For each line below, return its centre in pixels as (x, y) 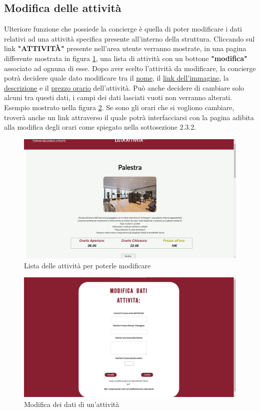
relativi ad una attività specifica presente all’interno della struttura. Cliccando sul (129, 38)
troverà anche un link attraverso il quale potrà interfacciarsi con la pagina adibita (129, 117)
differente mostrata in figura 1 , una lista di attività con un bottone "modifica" (126, 58)
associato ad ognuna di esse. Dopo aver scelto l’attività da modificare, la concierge (130, 68)
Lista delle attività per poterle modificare (87, 265)
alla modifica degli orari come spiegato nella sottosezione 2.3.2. (100, 127)
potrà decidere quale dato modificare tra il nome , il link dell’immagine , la (116, 78)
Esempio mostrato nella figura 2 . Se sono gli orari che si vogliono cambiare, (119, 107)
